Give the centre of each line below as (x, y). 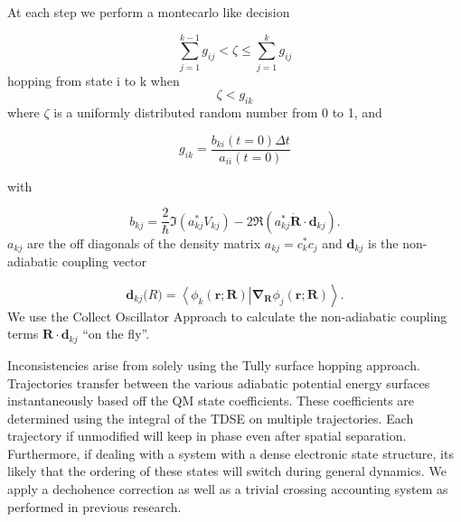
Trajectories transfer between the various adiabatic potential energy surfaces (219, 382)
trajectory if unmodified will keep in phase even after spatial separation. (207, 436)
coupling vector (104, 261)
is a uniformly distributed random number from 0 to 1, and (218, 112)
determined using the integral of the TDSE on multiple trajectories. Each (211, 418)
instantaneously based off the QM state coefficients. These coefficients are (211, 401)
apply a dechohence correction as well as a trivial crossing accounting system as (228, 489)
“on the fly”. (116, 334)
